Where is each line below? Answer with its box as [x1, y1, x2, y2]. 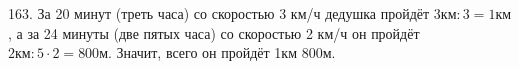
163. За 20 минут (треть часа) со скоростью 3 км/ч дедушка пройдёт [8, 3, 430, 23]
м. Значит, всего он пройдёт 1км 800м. [99, 42, 336, 63]
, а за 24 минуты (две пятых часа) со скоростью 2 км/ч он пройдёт [8, 22, 420, 43]
